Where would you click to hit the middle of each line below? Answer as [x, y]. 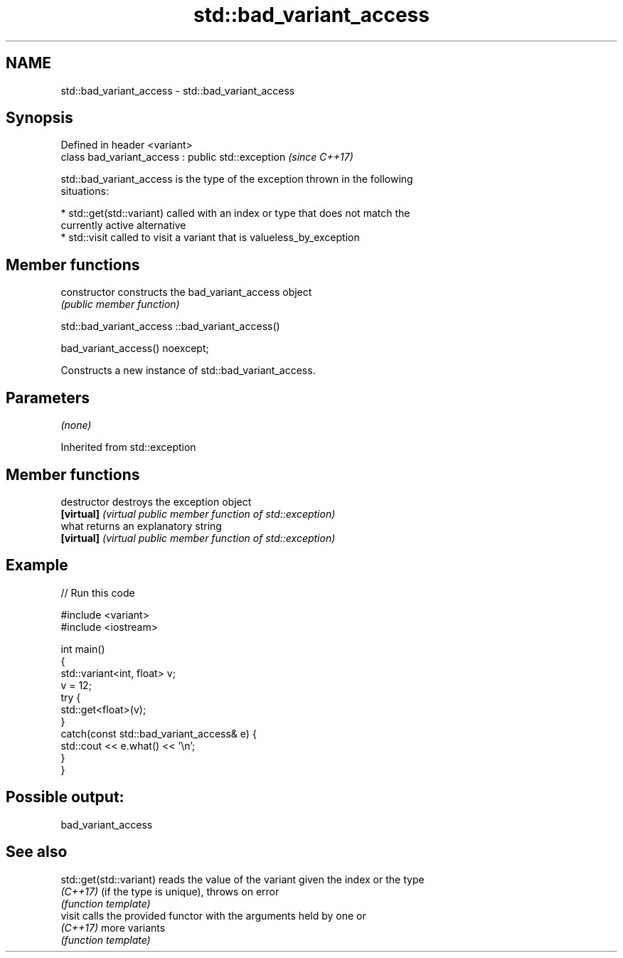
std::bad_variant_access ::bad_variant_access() [170, 326]
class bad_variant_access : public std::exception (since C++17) [207, 157]
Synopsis [39, 118]
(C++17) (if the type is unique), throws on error [170, 891]
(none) [76, 425]
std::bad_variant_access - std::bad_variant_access [178, 90]
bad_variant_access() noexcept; [135, 348]
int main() [83, 649]
